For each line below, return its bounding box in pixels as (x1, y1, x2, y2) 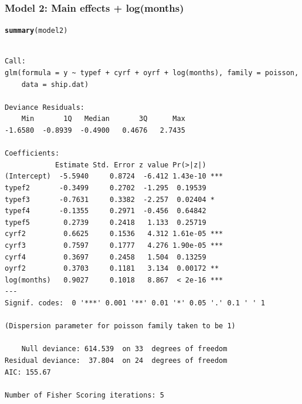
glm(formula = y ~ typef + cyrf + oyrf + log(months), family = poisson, (5, 69, 299, 78)
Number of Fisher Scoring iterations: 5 (5, 390, 165, 399)
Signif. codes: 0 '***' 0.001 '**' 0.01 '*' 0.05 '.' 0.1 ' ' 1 (5, 298, 265, 307)
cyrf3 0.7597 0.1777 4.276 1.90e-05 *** (5, 241, 223, 250)
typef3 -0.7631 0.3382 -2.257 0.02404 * (5, 195, 215, 204)
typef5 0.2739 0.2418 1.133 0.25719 (5, 218, 206, 227)
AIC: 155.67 (5, 368, 51, 376)
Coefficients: (5, 149, 60, 158)
